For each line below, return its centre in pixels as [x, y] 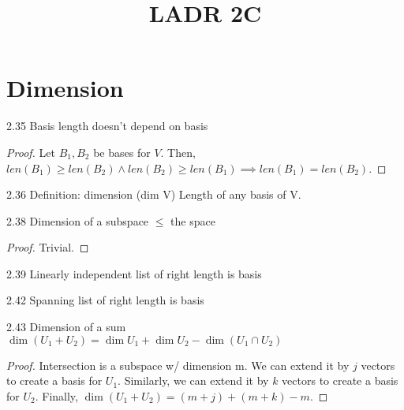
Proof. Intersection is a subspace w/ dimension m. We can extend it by [178, 365]
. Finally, [56, 395]
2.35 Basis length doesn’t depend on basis [107, 126]
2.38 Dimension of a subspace [78, 220]
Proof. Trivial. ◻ [48, 247]
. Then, [178, 152]
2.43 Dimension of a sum [66, 327]
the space [193, 220]
